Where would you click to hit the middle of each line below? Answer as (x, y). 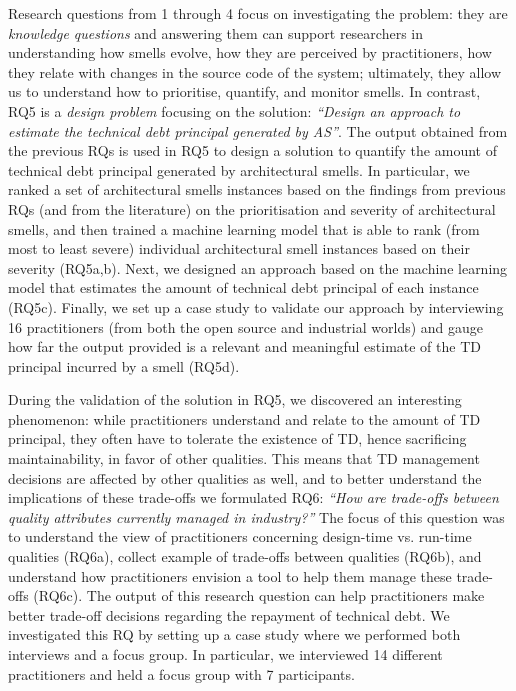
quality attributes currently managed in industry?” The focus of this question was (256, 516)
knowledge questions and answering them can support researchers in (215, 32)
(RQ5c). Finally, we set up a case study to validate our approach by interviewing (256, 306)
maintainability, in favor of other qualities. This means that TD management (244, 458)
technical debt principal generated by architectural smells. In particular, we (239, 169)
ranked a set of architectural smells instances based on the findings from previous (257, 189)
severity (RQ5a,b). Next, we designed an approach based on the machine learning (258, 267)
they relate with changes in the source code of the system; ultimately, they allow (255, 71)
